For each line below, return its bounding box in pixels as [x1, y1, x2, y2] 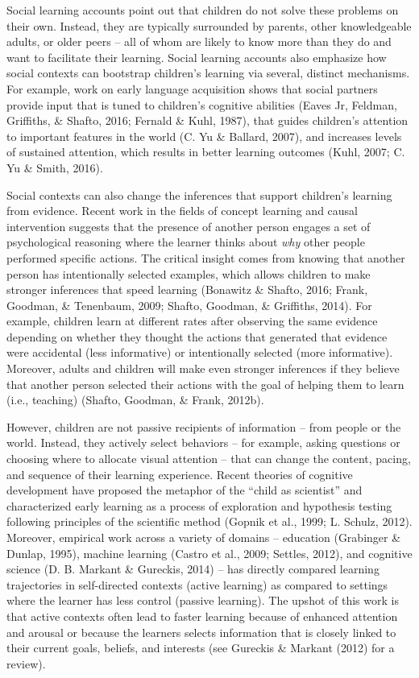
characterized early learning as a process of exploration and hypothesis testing [6, 497, 392, 514]
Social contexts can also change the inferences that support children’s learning [6, 186, 392, 203]
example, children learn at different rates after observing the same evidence [6, 312, 378, 329]
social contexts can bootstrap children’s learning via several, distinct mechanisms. [6, 64, 410, 81]
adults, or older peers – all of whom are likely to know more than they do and [6, 33, 392, 50]
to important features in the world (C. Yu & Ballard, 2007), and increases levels [6, 127, 402, 144]
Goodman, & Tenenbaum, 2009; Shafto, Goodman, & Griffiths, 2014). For [6, 296, 372, 313]
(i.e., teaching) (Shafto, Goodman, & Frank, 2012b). [6, 391, 264, 408]
